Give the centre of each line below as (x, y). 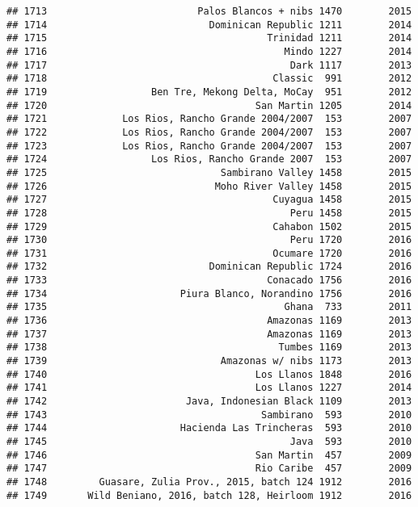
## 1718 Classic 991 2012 (209, 79)
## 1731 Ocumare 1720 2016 (209, 253)
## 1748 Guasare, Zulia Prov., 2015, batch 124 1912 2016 (209, 482)
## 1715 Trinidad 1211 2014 (209, 38)
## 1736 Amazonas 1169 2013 (209, 321)
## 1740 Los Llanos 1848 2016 (209, 374)
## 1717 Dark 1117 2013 (209, 65)
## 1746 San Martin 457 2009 (209, 455)
